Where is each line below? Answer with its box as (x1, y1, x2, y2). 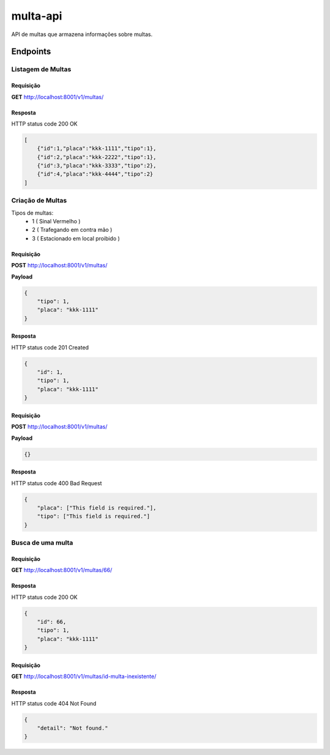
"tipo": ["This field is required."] (37, 513, 150, 520)
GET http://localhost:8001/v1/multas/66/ (11, 567, 112, 574)
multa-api (11, 9, 62, 23)
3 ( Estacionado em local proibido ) (32, 234, 120, 242)
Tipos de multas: (11, 209, 54, 217)
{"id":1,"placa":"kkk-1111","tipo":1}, (37, 145, 157, 152)
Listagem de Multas (11, 65, 71, 73)
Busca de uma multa (11, 538, 73, 547)
